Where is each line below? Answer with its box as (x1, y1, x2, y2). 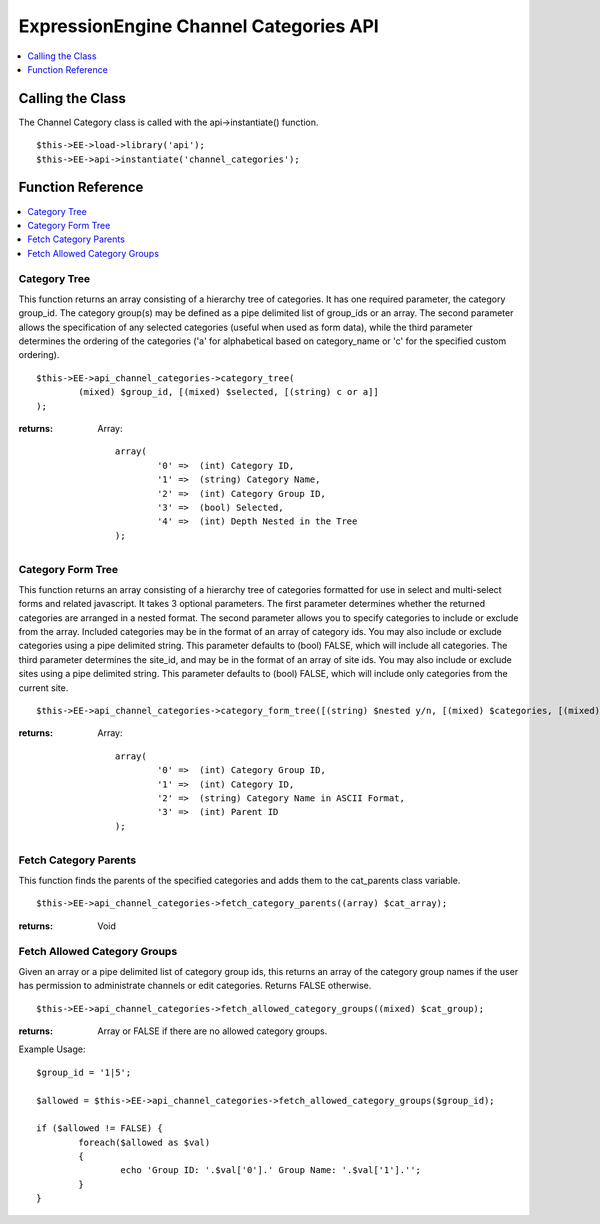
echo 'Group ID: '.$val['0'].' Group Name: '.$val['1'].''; (120, 1165, 422, 1176)
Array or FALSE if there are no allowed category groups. (97, 1025, 328, 1037)
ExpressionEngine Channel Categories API (18, 15, 379, 37)
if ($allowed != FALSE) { (36, 1123, 164, 1134)
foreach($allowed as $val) (78, 1136, 211, 1148)
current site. (18, 681, 69, 694)
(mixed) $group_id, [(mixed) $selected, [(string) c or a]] (78, 386, 379, 398)
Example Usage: (18, 1043, 86, 1055)
